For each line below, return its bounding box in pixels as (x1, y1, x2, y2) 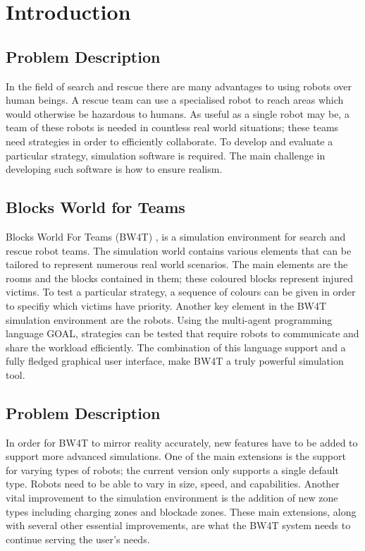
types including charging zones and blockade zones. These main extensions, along (6, 504, 357, 519)
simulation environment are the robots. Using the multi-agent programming (6, 312, 333, 327)
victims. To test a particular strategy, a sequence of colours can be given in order (6, 284, 356, 299)
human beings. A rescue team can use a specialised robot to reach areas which (6, 92, 344, 107)
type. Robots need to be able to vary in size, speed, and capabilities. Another (6, 476, 340, 491)
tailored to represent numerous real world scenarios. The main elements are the (6, 257, 348, 272)
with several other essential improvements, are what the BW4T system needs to (6, 518, 351, 533)
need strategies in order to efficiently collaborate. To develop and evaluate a (6, 133, 333, 148)
